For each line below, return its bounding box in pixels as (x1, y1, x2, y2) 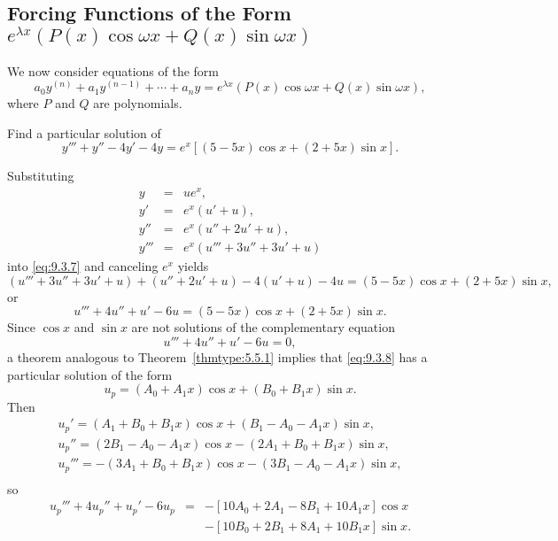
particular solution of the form (7, 365, 173, 383)
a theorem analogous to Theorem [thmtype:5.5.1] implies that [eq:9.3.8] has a (7, 347, 428, 366)
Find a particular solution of (7, 123, 161, 142)
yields (177, 257, 209, 275)
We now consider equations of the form (7, 61, 220, 80)
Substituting (7, 166, 74, 185)
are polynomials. (93, 94, 182, 112)
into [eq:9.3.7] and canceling (7, 257, 159, 275)
